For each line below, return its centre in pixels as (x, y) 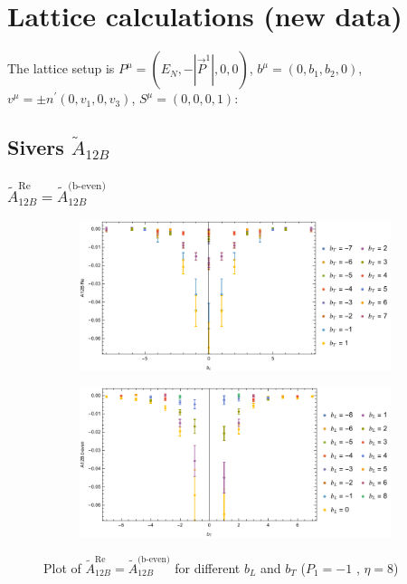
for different (208, 567)
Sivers (36, 147)
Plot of (62, 567)
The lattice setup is (61, 68)
